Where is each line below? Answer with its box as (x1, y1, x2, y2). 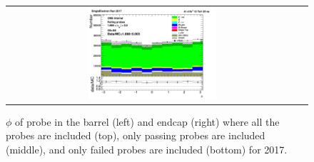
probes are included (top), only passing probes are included (6, 128, 265, 143)
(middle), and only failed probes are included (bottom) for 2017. (6, 142, 288, 157)
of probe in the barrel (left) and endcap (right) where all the (15, 114, 280, 129)
